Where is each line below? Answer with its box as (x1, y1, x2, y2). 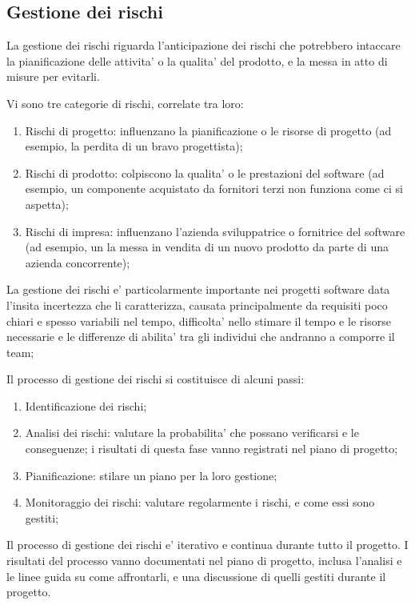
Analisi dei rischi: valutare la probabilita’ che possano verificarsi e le (25, 424, 359, 441)
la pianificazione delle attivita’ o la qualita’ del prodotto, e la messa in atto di (6, 52, 388, 69)
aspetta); (25, 195, 69, 212)
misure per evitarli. (6, 68, 100, 85)
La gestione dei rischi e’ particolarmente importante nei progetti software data (6, 281, 390, 298)
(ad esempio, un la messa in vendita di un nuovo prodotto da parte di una (25, 238, 389, 255)
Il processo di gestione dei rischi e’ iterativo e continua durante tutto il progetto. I (6, 536, 409, 553)
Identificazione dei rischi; (25, 397, 147, 414)
